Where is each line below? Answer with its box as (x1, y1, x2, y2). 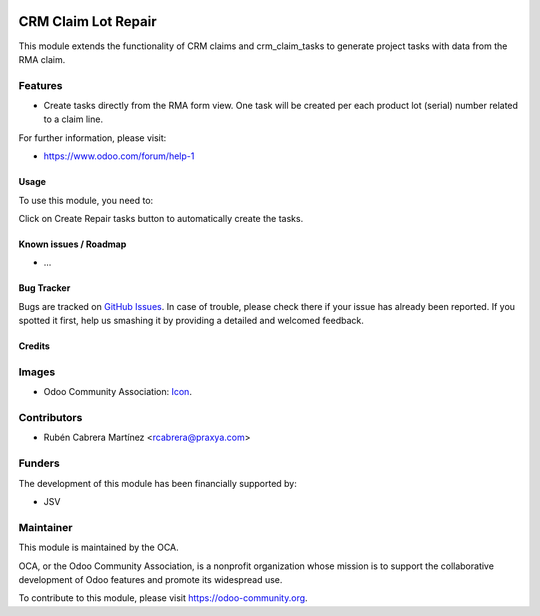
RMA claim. (18, 53, 66, 65)
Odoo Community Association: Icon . (43, 386, 192, 398)
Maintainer (18, 520, 73, 534)
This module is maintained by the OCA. (18, 541, 179, 554)
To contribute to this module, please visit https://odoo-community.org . (18, 592, 309, 604)
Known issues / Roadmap (18, 238, 127, 250)
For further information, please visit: (18, 131, 167, 144)
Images (18, 365, 56, 379)
